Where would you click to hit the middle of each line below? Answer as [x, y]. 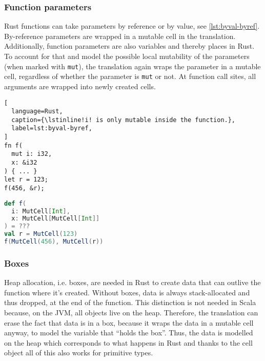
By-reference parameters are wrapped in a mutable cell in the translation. [120, 36]
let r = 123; [26, 180]
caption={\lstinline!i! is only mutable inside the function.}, [124, 120]
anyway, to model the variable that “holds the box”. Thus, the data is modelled [129, 333]
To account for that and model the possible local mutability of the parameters [127, 56]
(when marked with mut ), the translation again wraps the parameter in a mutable [132, 66]
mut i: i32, [32, 154]
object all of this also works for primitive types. [79, 353]
